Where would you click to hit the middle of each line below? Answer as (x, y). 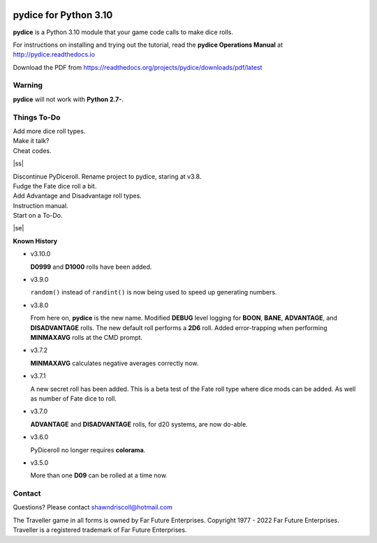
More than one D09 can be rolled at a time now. (99, 475)
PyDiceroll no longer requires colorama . (88, 449)
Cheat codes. (32, 151)
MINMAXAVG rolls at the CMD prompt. (87, 337)
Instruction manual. (41, 205)
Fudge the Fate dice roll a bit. (55, 186)
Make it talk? (31, 141)
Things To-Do (37, 117)
